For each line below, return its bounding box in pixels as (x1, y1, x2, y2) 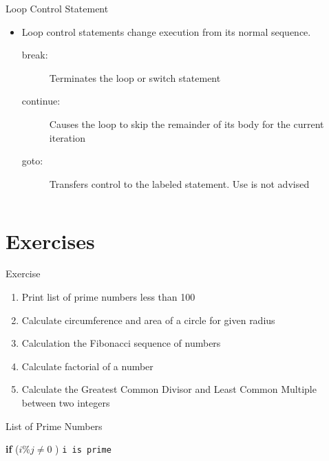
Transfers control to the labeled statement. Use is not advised (49, 176, 310, 191)
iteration (49, 130, 85, 144)
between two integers (21, 396, 110, 410)
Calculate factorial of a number (21, 358, 153, 373)
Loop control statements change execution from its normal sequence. (21, 24, 311, 39)
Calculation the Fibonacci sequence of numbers (21, 336, 221, 350)
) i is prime (55, 442, 112, 456)
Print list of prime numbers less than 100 (21, 290, 195, 304)
